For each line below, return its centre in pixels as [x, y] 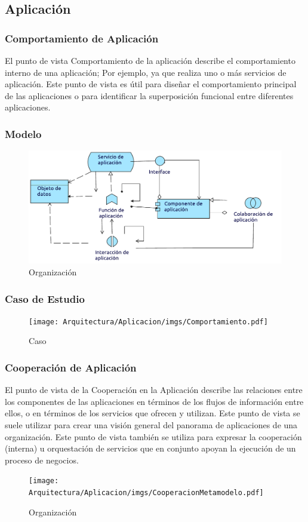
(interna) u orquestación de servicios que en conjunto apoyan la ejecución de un [150, 448]
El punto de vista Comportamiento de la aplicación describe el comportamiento [150, 60]
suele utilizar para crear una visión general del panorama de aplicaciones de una [151, 425]
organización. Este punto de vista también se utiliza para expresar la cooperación [153, 436]
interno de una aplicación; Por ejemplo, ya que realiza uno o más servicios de [146, 72]
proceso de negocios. [42, 460]
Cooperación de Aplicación [71, 367]
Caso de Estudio [45, 298]
